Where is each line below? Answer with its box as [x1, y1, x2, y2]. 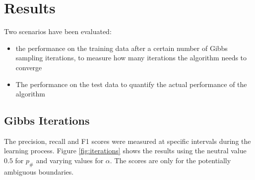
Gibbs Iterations [4, 113, 90, 128]
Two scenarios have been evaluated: [4, 26, 112, 37]
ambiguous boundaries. [4, 166, 74, 177]
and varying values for [36, 155, 104, 166]
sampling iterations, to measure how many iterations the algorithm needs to [15, 52, 247, 63]
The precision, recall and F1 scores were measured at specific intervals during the [4, 135, 251, 146]
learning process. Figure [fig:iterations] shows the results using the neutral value [4, 145, 247, 156]
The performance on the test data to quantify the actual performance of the [15, 79, 247, 89]
